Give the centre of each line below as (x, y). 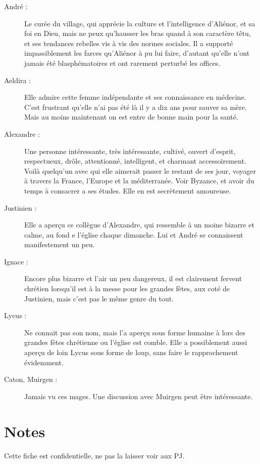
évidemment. (44, 362)
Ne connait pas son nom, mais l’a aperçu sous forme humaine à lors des (135, 332)
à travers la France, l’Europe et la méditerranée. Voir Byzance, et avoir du (139, 181)
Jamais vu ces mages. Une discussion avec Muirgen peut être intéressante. (139, 396)
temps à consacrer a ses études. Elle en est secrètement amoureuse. (128, 190)
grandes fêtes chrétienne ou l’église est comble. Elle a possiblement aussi (136, 342)
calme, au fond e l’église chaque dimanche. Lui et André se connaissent (134, 234)
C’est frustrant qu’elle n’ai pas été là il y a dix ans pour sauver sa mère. (136, 107)
